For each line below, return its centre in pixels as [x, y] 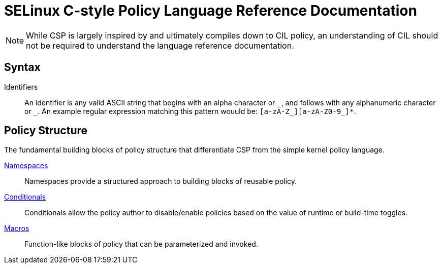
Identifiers [21, 87]
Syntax [22, 67]
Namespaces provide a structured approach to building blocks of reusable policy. [161, 181]
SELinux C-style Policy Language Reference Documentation [211, 11]
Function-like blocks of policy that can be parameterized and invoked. [141, 244]
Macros [17, 228]
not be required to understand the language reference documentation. [160, 45]
